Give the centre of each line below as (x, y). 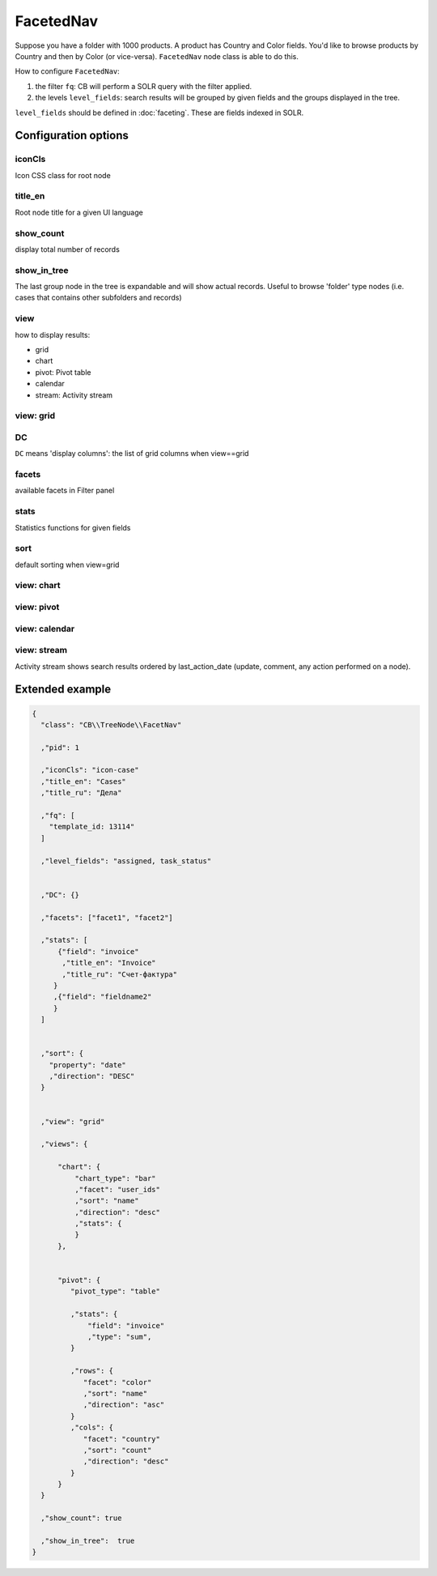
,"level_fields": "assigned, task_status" (126, 861)
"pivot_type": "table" (115, 1291)
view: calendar (45, 628)
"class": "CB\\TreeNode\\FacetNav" (111, 724)
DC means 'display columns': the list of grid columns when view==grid (132, 454)
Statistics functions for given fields (73, 527)
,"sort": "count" (117, 1450)
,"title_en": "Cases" (84, 781)
